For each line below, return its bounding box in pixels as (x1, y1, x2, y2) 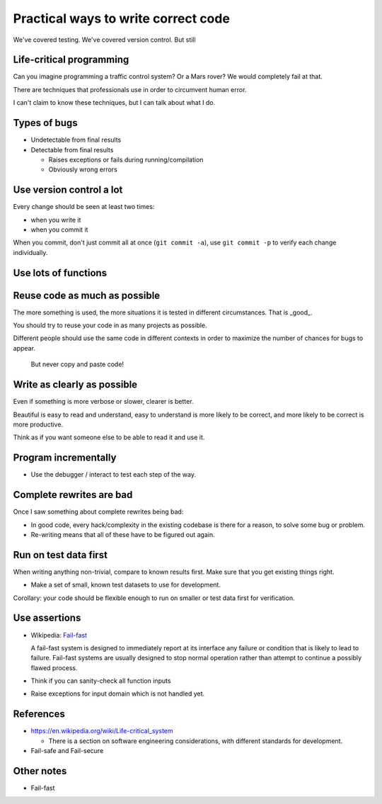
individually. (13, 248, 48, 256)
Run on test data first (13, 549, 108, 561)
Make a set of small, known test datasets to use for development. (30, 581, 221, 589)
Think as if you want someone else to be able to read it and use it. (13, 433, 205, 442)
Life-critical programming (13, 54, 129, 66)
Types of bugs (13, 117, 78, 129)
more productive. (13, 420, 64, 429)
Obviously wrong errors (48, 165, 118, 174)
